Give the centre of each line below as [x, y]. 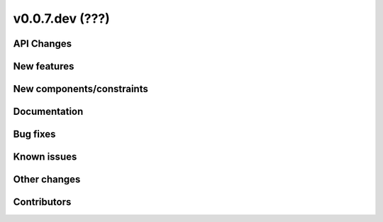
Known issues [45, 157]
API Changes [43, 44]
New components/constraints [81, 89]
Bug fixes [34, 134]
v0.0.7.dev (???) [61, 18]
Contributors [42, 202]
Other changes [47, 180]
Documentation [48, 112]
